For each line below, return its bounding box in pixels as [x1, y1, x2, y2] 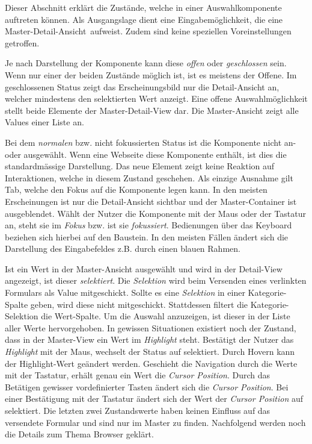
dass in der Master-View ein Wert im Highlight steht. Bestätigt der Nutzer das [5, 333, 294, 346]
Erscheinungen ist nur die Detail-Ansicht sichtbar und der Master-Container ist [5, 195, 297, 207]
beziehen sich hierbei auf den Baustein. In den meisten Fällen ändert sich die [5, 230, 289, 243]
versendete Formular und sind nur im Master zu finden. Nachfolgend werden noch [5, 416, 306, 428]
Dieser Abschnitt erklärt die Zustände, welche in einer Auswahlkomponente [5, 1, 282, 13]
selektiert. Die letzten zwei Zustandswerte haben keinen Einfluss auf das [5, 404, 271, 416]
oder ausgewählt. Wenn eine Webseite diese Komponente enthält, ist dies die [5, 148, 287, 160]
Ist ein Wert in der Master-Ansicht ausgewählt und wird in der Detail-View [5, 262, 283, 275]
